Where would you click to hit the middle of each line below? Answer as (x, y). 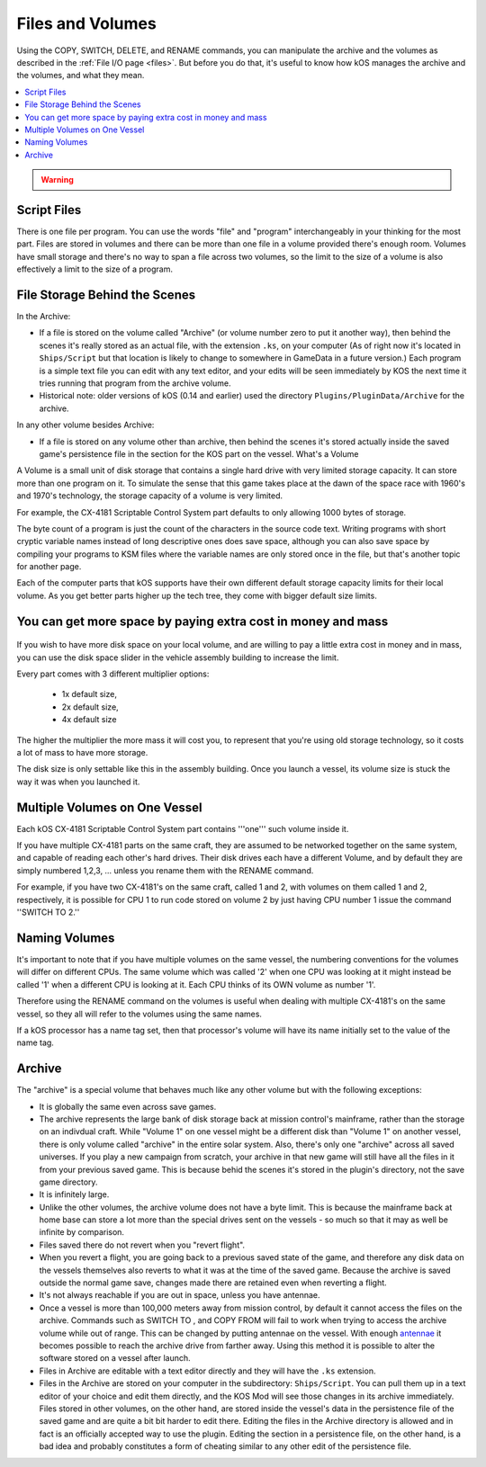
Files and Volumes (86, 23)
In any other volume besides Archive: (85, 425)
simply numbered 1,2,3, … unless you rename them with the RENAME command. (165, 870)
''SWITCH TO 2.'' (48, 912)
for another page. (49, 567)
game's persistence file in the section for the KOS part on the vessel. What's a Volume (199, 453)
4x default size (89, 720)
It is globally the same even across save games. (128, 1106)
